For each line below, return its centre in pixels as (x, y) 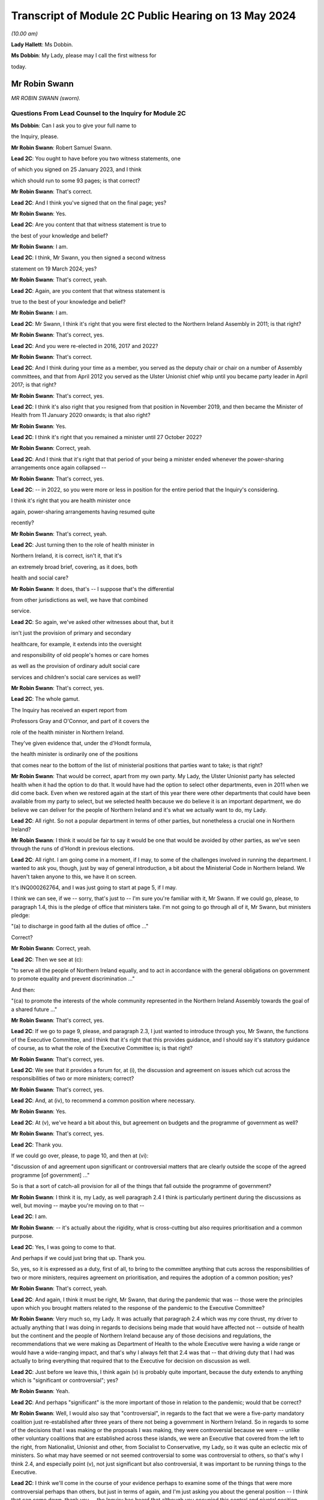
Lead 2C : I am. (29, 1216)
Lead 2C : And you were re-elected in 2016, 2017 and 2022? (85, 346)
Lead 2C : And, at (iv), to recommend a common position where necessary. (103, 1100)
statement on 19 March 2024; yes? (54, 268)
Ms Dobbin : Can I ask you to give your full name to (74, 125)
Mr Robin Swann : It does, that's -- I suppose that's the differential (92, 589)
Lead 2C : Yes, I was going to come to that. (64, 1247)
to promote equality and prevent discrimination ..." (73, 979)
